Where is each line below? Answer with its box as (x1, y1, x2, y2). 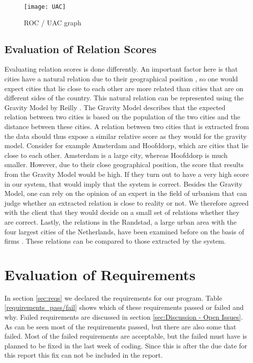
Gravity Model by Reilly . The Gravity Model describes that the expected (4, 102, 226, 112)
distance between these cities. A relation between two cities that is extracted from (4, 121, 249, 132)
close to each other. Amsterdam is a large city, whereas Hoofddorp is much (4, 150, 228, 160)
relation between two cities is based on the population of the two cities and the (4, 112, 240, 122)
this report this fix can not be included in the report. (4, 350, 163, 360)
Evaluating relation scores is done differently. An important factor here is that (4, 64, 238, 74)
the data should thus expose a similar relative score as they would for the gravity (4, 131, 247, 141)
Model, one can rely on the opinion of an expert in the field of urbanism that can (4, 188, 247, 198)
